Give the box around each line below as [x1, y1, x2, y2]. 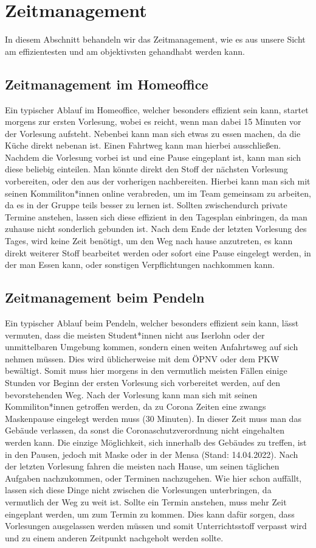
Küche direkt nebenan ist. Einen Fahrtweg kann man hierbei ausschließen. [5, 139, 281, 152]
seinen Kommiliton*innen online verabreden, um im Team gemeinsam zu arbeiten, [5, 186, 311, 199]
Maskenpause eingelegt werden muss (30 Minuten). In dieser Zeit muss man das [5, 412, 301, 424]
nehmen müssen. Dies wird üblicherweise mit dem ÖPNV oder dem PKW [5, 352, 280, 365]
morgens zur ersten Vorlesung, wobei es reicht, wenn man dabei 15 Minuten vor [5, 115, 301, 128]
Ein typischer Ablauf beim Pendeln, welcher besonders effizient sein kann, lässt [5, 317, 299, 329]
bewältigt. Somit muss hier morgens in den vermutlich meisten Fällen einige [5, 364, 287, 377]
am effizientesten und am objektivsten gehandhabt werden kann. [5, 44, 245, 57]
